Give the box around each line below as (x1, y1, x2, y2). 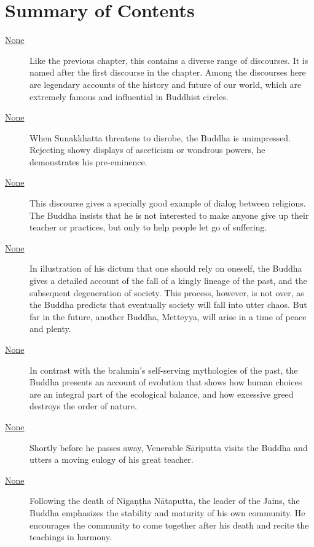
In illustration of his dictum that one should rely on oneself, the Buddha (29, 262, 302, 275)
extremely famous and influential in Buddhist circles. (29, 90, 229, 103)
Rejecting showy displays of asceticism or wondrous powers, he (29, 143, 265, 156)
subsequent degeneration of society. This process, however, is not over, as (29, 286, 304, 299)
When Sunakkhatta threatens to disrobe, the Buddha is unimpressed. (29, 131, 291, 144)
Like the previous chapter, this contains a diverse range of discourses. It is (29, 53, 308, 66)
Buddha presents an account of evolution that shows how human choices (29, 376, 302, 388)
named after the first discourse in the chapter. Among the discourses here (29, 66, 306, 79)
